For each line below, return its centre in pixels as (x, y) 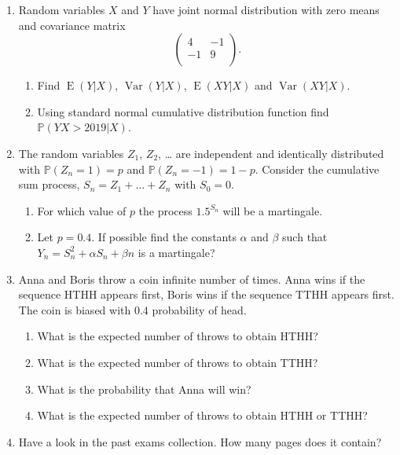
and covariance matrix (72, 25)
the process (165, 210)
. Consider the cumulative (317, 169)
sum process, (49, 184)
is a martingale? (176, 252)
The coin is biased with (75, 309)
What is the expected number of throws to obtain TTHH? (178, 362)
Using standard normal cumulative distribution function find (183, 111)
